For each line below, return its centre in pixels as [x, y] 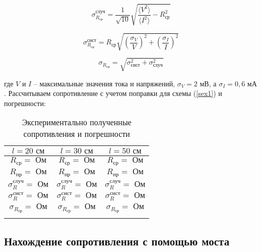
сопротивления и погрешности [77, 134]
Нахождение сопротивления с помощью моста [117, 241]
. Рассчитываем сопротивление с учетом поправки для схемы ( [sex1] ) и [113, 93]
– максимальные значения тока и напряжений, [104, 83]
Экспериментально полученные [77, 122]
